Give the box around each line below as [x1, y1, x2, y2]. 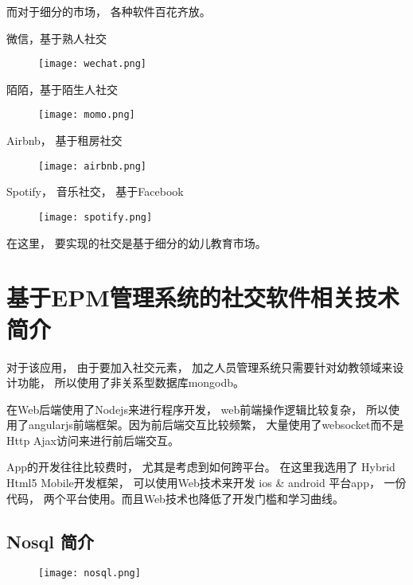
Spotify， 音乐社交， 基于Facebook [6, 183, 184, 200]
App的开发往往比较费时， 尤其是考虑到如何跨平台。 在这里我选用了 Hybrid [6, 458, 395, 475]
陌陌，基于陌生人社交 [6, 80, 118, 97]
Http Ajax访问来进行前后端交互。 [6, 431, 180, 448]
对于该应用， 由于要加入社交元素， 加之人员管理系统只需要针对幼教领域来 [6, 358, 393, 375]
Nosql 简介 [6, 528, 94, 553]
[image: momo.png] [38, 109, 135, 121]
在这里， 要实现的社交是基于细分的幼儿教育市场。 [6, 234, 267, 251]
